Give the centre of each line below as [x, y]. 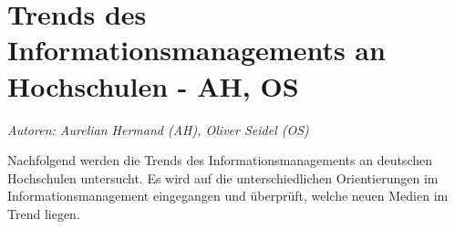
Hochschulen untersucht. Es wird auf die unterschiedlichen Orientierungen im [223, 177]
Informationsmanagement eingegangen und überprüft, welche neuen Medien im [228, 196]
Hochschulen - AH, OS [153, 85]
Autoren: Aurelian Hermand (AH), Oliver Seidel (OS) [158, 129]
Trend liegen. [44, 213]
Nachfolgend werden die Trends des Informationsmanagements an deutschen [220, 160]
